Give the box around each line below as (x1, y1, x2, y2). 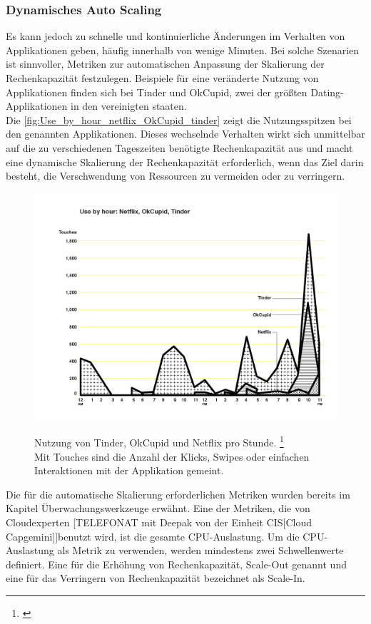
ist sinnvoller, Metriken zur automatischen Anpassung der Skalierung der (6, 56, 325, 71)
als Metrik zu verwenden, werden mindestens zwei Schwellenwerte (57, 543, 344, 558)
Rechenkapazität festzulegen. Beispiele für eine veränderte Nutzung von (6, 71, 319, 85)
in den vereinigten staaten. (71, 98, 187, 113)
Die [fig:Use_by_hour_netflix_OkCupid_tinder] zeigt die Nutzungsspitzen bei (6, 112, 352, 127)
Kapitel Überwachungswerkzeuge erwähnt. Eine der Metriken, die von (6, 501, 310, 516)
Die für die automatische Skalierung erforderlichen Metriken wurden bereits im (6, 486, 350, 501)
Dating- (310, 84, 344, 99)
